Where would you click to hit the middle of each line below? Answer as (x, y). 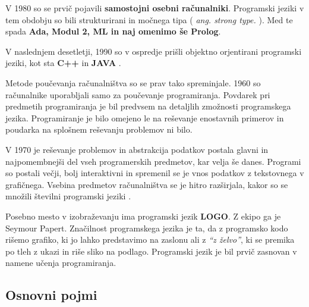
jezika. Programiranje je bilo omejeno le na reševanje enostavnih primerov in (145, 118)
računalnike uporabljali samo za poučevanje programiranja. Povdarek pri (138, 94)
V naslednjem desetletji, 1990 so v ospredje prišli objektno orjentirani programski (154, 51)
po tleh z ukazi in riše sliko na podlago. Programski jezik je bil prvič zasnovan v (151, 251)
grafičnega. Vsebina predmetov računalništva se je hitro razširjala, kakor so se (147, 184)
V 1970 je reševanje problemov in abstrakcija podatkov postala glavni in (137, 149)
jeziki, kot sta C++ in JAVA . (63, 63)
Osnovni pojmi (51, 295)
